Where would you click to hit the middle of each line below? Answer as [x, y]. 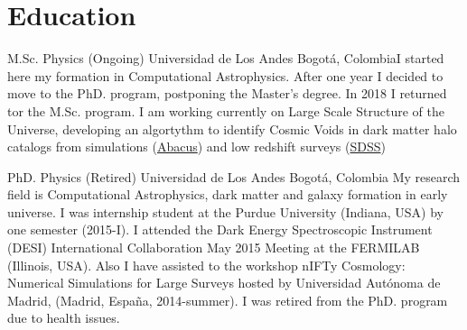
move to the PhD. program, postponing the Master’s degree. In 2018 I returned [227, 93]
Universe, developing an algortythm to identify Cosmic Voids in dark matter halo [232, 128]
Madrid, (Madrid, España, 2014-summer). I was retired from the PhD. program [228, 300]
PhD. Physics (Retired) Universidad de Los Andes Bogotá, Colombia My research [234, 176]
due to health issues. [64, 318]
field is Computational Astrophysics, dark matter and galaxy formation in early [228, 194]
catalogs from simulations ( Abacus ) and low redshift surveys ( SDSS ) [196, 147]
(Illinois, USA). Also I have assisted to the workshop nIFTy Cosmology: [206, 265]
